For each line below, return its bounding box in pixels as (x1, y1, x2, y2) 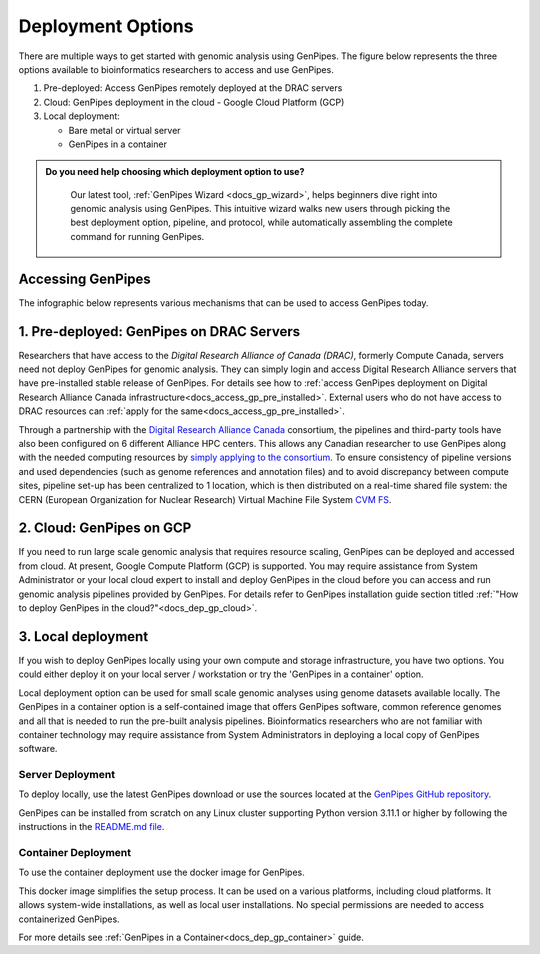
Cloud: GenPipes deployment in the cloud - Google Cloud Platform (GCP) (43, 96, 345, 108)
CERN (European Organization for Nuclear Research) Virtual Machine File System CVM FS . (18, 493, 392, 505)
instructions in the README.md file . (18, 821, 165, 833)
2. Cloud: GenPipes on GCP (18, 520, 192, 537)
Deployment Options (18, 15, 194, 37)
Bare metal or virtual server (68, 124, 181, 136)
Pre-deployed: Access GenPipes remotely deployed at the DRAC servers (43, 82, 343, 94)
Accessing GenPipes (18, 270, 152, 287)
